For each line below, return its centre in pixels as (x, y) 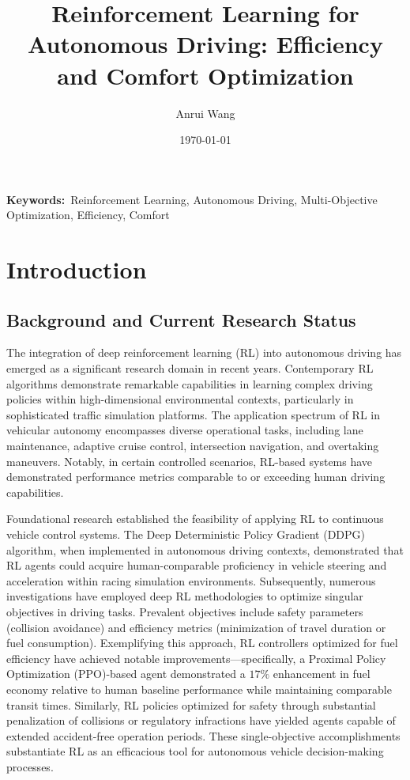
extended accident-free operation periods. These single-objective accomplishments (203, 735)
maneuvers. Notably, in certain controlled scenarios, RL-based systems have (190, 461)
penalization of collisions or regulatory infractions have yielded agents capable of (201, 720)
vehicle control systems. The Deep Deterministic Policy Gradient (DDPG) (186, 534)
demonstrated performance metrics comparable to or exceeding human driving (196, 477)
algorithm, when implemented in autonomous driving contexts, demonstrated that (205, 549)
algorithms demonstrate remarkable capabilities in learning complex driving (190, 383)
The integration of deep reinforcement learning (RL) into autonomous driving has (204, 352)
